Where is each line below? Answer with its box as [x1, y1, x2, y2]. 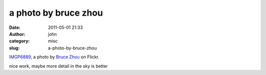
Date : [9, 25, 21, 30]
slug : [9, 45, 20, 51]
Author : [9, 31, 26, 37]
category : [9, 38, 30, 44]
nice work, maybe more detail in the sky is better [9, 63, 108, 69]
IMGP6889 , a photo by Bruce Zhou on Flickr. [9, 54, 100, 60]
